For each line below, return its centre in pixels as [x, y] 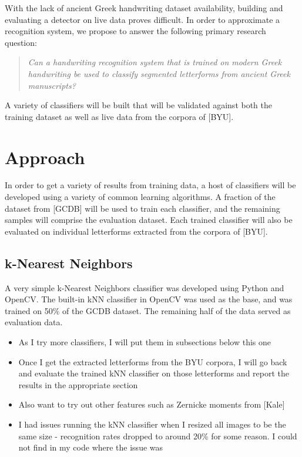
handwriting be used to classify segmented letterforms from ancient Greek [159, 73]
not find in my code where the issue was [91, 447]
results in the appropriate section [78, 384]
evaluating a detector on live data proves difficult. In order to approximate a [142, 19]
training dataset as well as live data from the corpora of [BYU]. [119, 116]
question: [21, 42]
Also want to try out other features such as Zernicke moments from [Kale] [152, 404]
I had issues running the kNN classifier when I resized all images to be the [152, 424]
